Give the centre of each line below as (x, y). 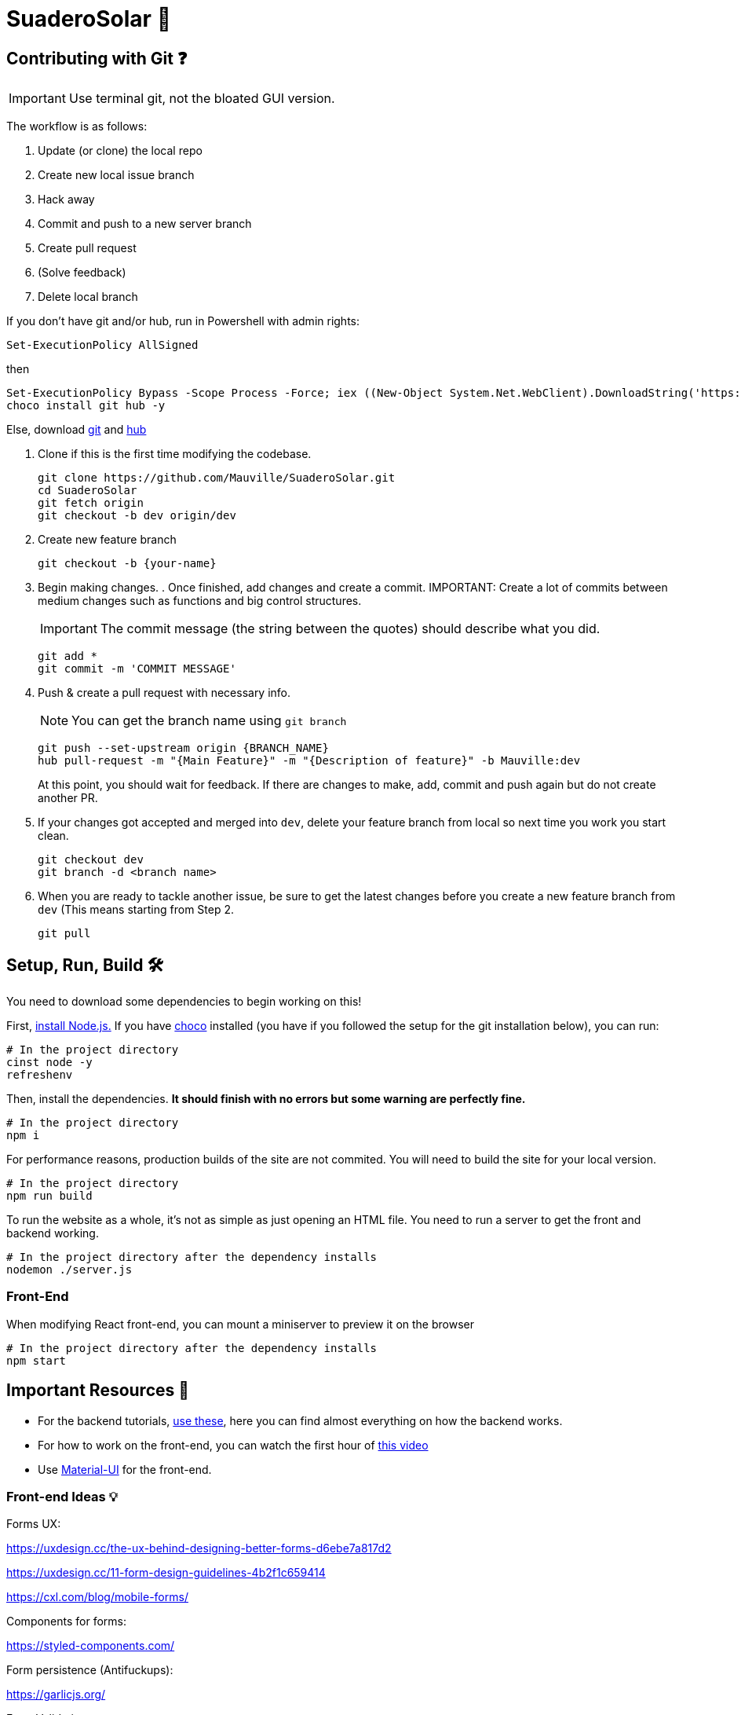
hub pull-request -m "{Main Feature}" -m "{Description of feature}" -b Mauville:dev (309, 761)
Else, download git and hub (77, 430)
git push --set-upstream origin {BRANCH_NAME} (183, 748)
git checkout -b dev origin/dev (137, 516)
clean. (53, 836)
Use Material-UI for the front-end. (125, 1469)
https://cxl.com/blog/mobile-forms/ (97, 1597)
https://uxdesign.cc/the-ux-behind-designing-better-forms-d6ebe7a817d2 (199, 1548)
